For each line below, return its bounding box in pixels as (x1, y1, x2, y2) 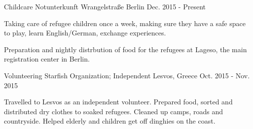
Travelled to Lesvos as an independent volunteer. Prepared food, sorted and (4, 97, 233, 107)
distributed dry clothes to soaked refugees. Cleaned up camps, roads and (4, 106, 223, 116)
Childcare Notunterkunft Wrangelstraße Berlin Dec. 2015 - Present (4, 1, 206, 11)
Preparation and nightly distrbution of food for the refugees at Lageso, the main (4, 44, 247, 54)
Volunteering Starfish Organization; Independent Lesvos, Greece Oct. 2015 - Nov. (4, 70, 250, 80)
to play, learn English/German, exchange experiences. (4, 28, 166, 38)
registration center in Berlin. (4, 54, 90, 64)
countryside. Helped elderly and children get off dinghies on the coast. (4, 116, 216, 126)
